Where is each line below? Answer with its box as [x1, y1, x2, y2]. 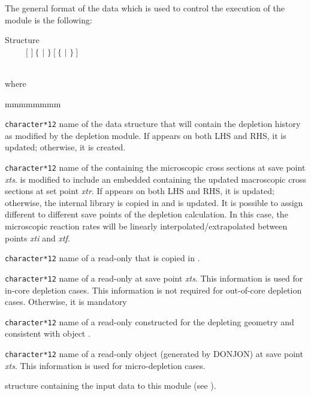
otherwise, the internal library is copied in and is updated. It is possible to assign [5, 196, 303, 208]
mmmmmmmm [5, 97, 61, 110]
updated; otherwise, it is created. [5, 141, 126, 153]
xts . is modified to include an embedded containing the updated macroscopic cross [5, 173, 306, 185]
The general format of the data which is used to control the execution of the [5, 2, 285, 14]
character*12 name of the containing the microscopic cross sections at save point [5, 161, 306, 173]
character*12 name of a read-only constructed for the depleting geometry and [5, 315, 294, 328]
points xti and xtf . [5, 231, 70, 244]
